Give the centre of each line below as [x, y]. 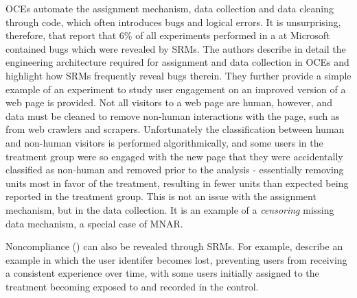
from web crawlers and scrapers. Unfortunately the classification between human [175, 129]
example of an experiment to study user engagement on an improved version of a [176, 89]
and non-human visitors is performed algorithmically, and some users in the [164, 142]
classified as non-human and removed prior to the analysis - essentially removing [175, 170]
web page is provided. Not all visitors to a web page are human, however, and [169, 102]
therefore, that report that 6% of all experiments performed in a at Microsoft [168, 35]
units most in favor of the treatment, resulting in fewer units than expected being [177, 183]
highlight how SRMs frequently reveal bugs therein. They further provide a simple [178, 75]
